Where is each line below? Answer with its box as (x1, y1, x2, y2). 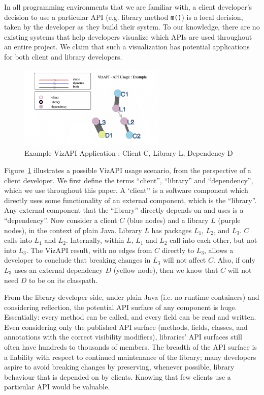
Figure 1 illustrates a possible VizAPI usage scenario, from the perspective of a (4, 164, 251, 175)
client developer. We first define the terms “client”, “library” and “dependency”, (4, 175, 253, 185)
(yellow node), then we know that (113, 264, 218, 275)
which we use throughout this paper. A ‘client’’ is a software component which (4, 185, 248, 195)
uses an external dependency (14, 264, 103, 275)
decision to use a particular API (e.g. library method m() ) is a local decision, (4, 11, 243, 22)
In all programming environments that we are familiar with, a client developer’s (4, 2, 252, 12)
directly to (161, 244, 194, 255)
